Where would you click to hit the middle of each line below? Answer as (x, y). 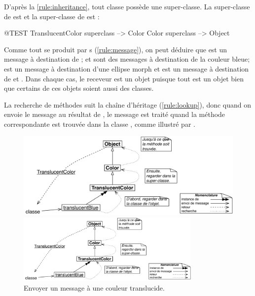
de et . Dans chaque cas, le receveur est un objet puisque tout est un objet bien (124, 78)
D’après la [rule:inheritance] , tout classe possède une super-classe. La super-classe (127, 6)
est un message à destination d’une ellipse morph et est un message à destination (127, 68)
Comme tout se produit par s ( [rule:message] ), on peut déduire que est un (116, 49)
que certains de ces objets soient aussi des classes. (79, 88)
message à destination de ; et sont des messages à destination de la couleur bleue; (127, 59)
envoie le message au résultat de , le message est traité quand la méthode (115, 114)
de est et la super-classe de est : (52, 16)
